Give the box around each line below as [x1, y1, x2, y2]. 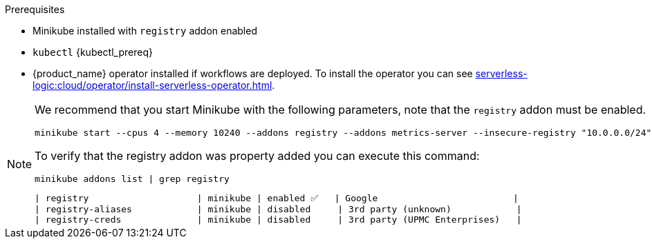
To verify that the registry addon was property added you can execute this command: [35, 149, 480, 163]
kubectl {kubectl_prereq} [32, 46, 153, 58]
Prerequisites [5, 3, 65, 15]
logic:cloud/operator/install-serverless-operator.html [32, 79, 272, 91]
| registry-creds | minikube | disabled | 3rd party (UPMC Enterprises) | [35, 214, 522, 225]
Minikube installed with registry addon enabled [32, 25, 257, 37]
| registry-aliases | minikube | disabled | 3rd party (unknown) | [35, 204, 522, 214]
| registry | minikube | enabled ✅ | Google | [35, 193, 519, 203]
